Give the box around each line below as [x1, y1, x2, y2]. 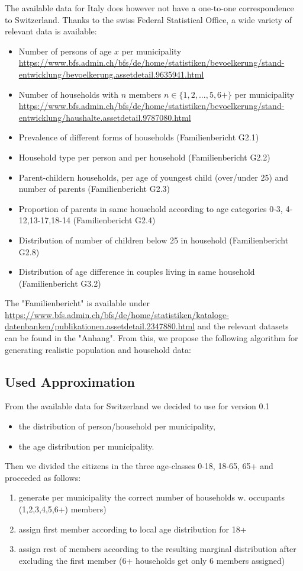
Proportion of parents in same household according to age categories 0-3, [18, 202, 283, 214]
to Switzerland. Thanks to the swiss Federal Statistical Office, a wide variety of [5, 13, 292, 25]
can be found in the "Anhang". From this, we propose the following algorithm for [5, 332, 298, 344]
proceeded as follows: [5, 471, 81, 483]
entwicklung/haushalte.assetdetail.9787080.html [18, 111, 191, 123]
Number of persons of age [18, 44, 112, 57]
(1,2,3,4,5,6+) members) [18, 503, 107, 515]
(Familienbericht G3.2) [18, 277, 101, 289]
